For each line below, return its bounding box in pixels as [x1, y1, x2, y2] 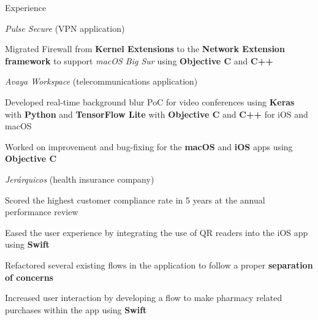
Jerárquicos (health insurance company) [5, 172, 154, 185]
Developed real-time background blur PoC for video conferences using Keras [5, 95, 295, 108]
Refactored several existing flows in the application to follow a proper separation [5, 258, 313, 271]
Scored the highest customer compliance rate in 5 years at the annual [5, 193, 265, 206]
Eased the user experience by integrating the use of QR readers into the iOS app [5, 226, 308, 238]
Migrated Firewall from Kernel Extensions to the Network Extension [5, 42, 285, 55]
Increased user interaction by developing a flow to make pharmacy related [5, 291, 282, 304]
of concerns [5, 270, 53, 283]
